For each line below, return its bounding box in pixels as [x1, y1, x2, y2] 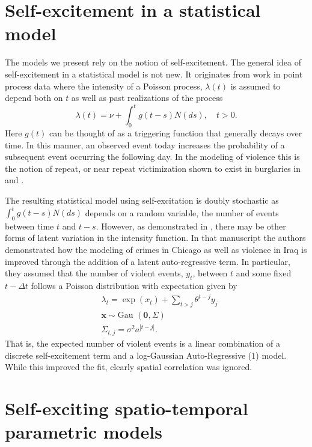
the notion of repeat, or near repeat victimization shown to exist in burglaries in [5, 162, 301, 174]
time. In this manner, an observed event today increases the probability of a [5, 138, 285, 151]
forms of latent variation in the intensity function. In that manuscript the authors [5, 231, 306, 244]
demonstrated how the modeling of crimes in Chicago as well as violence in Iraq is [5, 243, 307, 256]
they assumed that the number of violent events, [5, 267, 183, 279]
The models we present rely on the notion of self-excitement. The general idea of [5, 56, 302, 68]
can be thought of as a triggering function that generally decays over [49, 126, 302, 139]
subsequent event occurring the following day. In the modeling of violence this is [5, 150, 300, 163]
